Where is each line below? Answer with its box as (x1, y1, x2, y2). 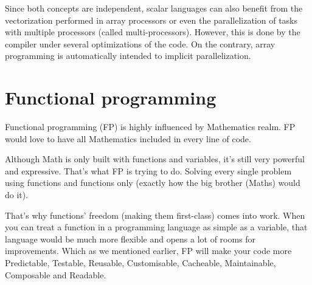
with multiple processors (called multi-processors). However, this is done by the (5, 26, 300, 38)
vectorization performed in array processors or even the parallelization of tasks (5, 13, 298, 26)
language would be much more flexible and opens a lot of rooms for (5, 232, 256, 245)
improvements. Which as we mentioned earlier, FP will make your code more (5, 244, 292, 257)
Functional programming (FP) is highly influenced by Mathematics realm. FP (5, 120, 296, 133)
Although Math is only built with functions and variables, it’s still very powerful (5, 153, 305, 165)
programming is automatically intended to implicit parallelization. (5, 49, 251, 62)
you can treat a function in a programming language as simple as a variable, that (5, 221, 308, 233)
